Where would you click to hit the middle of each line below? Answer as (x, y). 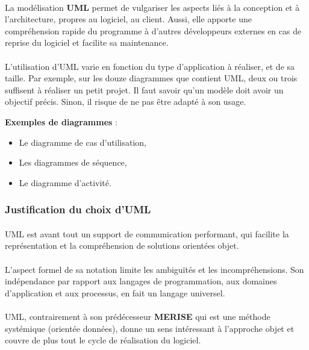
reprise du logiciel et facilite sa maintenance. (87, 42)
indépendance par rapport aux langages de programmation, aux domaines (141, 281)
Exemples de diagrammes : (61, 121)
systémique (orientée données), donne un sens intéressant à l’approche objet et (150, 328)
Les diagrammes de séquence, (73, 162)
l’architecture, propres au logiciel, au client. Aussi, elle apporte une (128, 19)
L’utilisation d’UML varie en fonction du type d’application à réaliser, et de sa (150, 66)
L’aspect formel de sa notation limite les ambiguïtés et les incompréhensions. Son (154, 269)
